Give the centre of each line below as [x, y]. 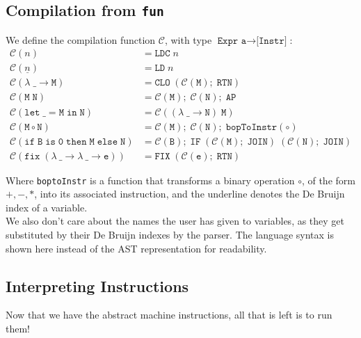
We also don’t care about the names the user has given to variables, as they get [175, 221]
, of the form [328, 180]
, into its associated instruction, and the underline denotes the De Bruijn [190, 194]
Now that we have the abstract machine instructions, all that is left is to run [169, 315]
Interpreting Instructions [97, 285]
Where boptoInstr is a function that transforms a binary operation [150, 180]
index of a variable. [47, 207]
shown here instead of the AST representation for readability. [136, 248]
